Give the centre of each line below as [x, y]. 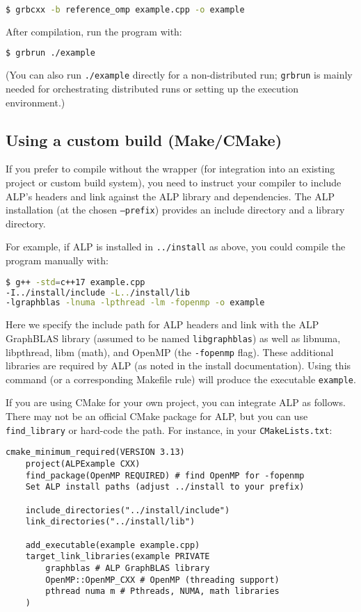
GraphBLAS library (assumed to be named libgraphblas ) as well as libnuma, [173, 338]
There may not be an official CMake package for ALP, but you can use [157, 416]
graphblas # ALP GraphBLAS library [128, 568]
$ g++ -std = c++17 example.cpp [75, 282]
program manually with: [57, 260]
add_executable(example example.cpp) [113, 545]
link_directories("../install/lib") [110, 522]
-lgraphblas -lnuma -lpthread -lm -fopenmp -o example [135, 303]
